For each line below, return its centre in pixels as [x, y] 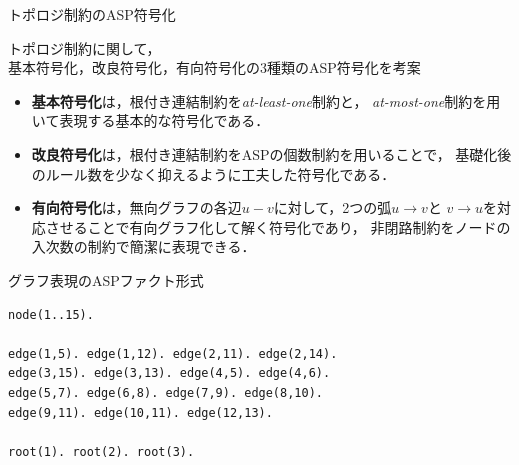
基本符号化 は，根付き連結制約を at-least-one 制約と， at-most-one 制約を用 [266, 100]
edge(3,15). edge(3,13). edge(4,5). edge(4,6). [169, 373]
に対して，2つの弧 [332, 207]
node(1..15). [51, 314]
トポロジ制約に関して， [84, 47]
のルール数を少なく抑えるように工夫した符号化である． [213, 173]
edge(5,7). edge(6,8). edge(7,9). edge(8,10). [165, 392]
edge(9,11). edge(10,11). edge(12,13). [140, 412]
